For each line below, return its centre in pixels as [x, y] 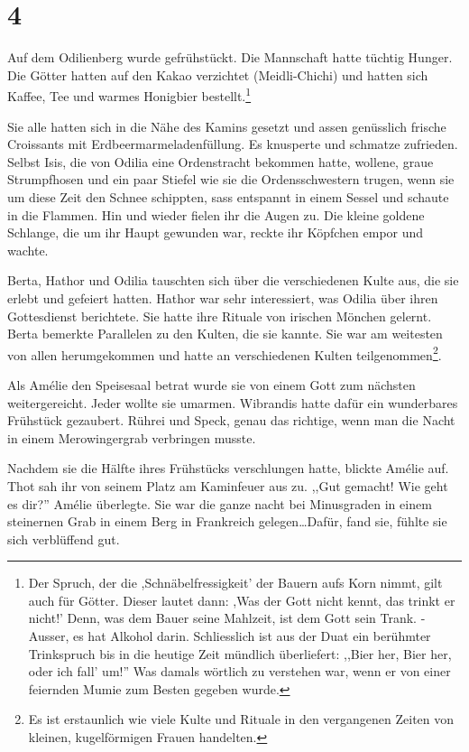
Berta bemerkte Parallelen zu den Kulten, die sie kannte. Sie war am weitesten [225, 334]
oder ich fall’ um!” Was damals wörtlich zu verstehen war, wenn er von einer [239, 671]
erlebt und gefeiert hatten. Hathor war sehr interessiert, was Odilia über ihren [223, 297]
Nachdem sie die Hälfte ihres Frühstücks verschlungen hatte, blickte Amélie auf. [228, 468]
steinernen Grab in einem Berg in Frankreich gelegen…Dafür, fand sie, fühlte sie [227, 521]
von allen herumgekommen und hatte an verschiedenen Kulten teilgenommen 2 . [225, 353]
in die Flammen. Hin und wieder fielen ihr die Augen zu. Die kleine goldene [216, 214]
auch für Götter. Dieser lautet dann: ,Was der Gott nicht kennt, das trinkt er [242, 600]
